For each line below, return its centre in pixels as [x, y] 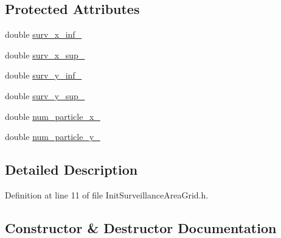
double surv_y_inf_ [43, 75]
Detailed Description [71, 170]
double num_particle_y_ [53, 137]
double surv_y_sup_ [45, 95]
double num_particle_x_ [53, 116]
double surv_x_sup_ [45, 54]
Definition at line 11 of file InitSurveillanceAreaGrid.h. [107, 194]
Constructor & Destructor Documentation [141, 227]
